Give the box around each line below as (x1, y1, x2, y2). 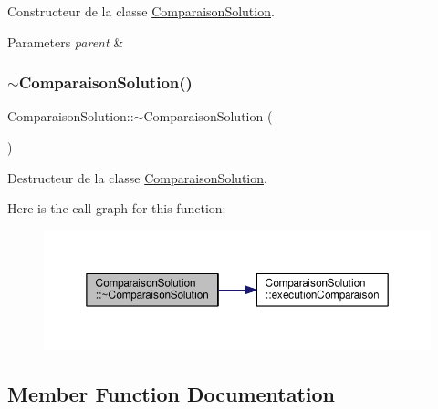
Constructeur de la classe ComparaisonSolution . (7, 2, 275, 20)
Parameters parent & (7, 32, 124, 51)
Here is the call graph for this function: (7, 199, 226, 218)
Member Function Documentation (7, 379, 336, 407)
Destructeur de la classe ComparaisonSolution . (7, 168, 267, 187)
